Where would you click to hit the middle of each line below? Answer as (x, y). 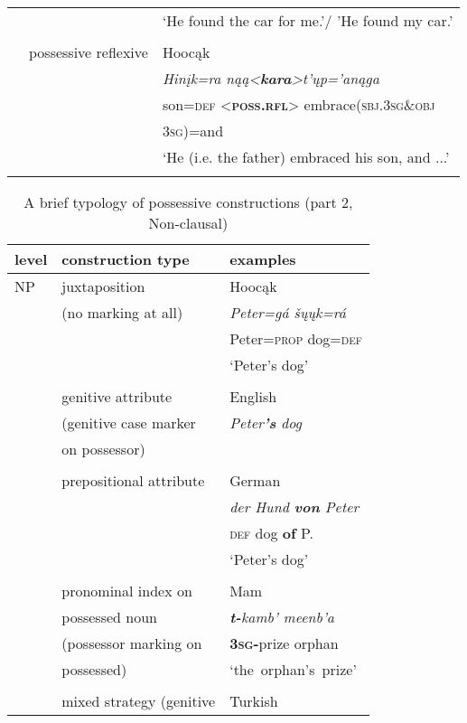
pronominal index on (127, 591)
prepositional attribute (133, 480)
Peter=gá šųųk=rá (288, 312)
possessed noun (109, 617)
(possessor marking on (132, 643)
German (255, 480)
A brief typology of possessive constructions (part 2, (188, 202)
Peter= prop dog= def (296, 338)
